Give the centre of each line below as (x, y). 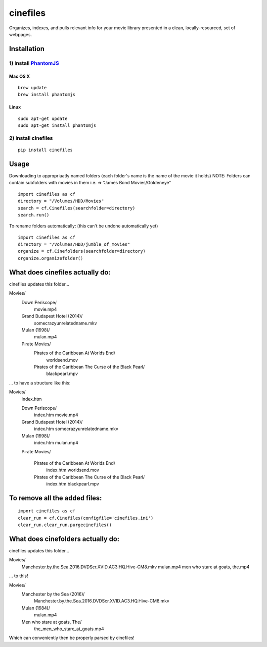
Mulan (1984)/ (36, 608)
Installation (27, 49)
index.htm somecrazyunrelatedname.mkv (76, 429)
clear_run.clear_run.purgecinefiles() (65, 525)
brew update (32, 87)
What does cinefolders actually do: (64, 539)
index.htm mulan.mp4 (56, 442)
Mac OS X (20, 76)
